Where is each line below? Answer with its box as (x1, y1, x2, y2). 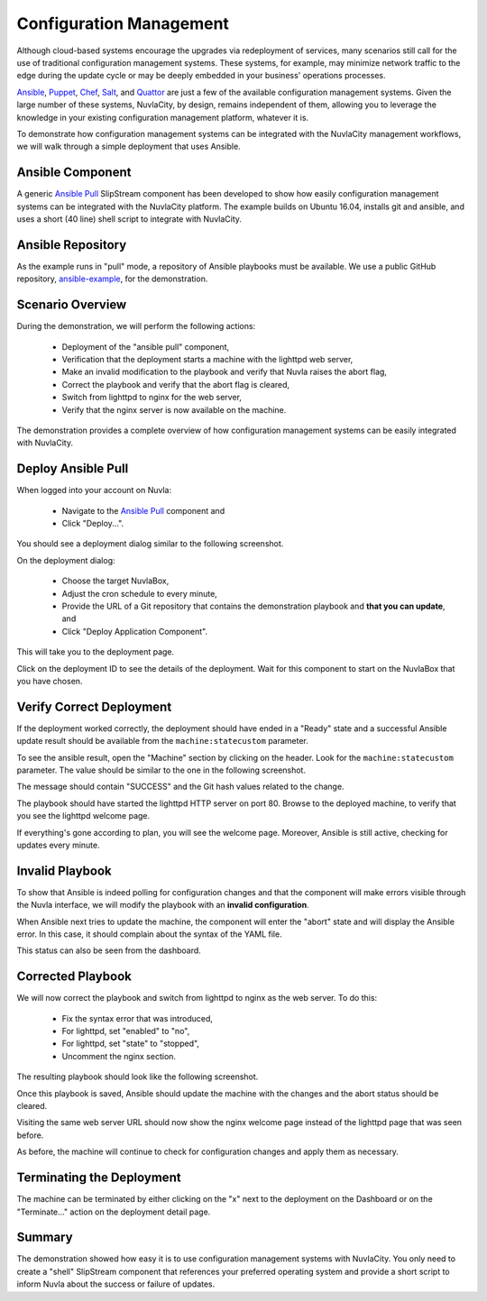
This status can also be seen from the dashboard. (16, 945, 202, 956)
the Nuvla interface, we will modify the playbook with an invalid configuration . (16, 900, 310, 911)
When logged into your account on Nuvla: (16, 485, 171, 496)
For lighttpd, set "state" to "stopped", (61, 1038, 200, 1049)
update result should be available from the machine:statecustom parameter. (16, 736, 308, 747)
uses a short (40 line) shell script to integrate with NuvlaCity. (16, 213, 243, 224)
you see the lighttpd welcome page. (16, 811, 151, 821)
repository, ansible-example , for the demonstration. (16, 273, 208, 284)
